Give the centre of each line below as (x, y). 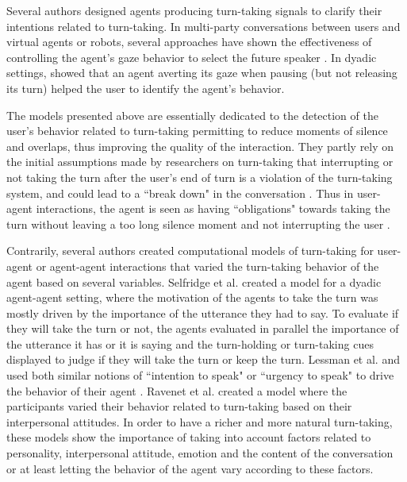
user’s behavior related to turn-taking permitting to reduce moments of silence (197, 131)
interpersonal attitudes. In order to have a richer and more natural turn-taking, (200, 421)
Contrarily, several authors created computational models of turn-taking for (190, 251)
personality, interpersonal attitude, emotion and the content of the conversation (200, 453)
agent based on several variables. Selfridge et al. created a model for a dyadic (194, 281)
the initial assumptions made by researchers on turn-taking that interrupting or (200, 162)
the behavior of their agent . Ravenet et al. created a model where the (177, 390)
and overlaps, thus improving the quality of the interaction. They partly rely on (200, 146)
